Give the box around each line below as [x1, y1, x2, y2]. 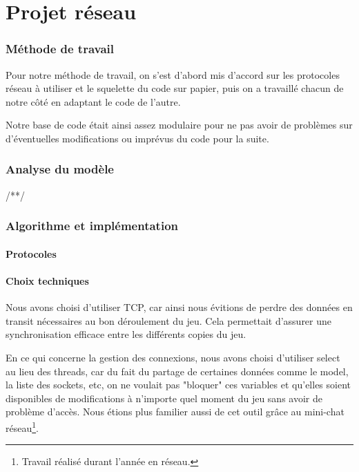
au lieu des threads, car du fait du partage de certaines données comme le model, [6, 364, 349, 378]
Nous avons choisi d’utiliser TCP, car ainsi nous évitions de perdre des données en [6, 300, 353, 314]
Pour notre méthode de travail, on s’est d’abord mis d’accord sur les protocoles [6, 67, 340, 82]
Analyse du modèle [6, 160, 114, 178]
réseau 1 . [6, 418, 39, 435]
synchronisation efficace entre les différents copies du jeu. [6, 327, 246, 341]
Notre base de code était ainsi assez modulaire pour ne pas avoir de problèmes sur [6, 117, 353, 132]
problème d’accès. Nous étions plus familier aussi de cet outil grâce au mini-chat [6, 404, 345, 419]
